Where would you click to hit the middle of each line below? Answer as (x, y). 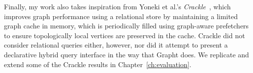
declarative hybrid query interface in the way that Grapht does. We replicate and (126, 54)
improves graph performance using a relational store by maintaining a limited (121, 16)
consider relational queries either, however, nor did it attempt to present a (116, 45)
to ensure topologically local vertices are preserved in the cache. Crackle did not (125, 35)
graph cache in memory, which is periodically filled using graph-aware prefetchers (126, 26)
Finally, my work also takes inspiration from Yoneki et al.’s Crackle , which (117, 6)
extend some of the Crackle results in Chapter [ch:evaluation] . (98, 64)
